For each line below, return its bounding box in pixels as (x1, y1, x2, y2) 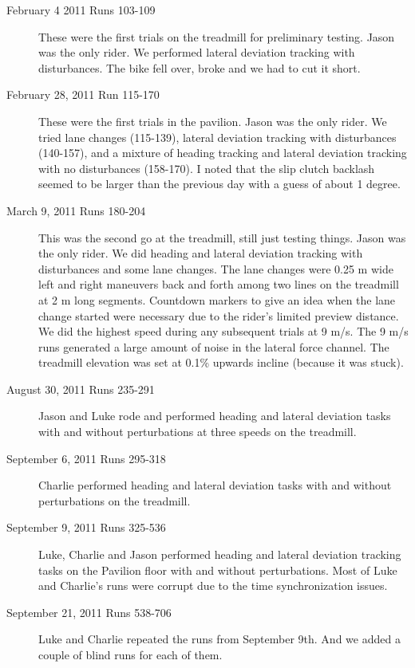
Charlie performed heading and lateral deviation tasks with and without (38, 477, 392, 493)
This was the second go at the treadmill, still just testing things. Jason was (38, 229, 406, 246)
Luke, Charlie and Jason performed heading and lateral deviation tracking (38, 546, 401, 563)
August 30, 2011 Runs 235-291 (6, 380, 155, 397)
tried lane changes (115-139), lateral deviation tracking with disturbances (38, 128, 397, 145)
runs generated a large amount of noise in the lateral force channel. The (38, 338, 389, 355)
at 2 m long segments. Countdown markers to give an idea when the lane (38, 291, 396, 308)
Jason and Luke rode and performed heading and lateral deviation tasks (38, 407, 391, 424)
